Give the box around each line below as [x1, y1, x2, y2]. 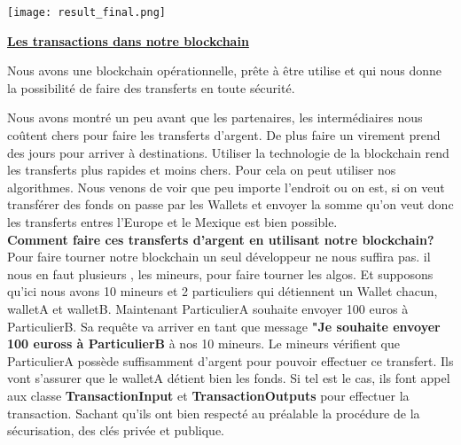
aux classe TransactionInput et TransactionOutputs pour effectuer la [7, 386, 410, 404]
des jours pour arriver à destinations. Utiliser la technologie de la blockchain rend [7, 143, 449, 161]
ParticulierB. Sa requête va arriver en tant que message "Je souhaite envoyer [7, 316, 441, 335]
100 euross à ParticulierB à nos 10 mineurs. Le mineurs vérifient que [7, 334, 400, 353]
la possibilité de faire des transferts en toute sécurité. [7, 78, 295, 97]
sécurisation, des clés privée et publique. [7, 421, 224, 440]
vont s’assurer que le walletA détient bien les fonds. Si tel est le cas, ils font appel [7, 369, 450, 387]
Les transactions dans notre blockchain [7, 31, 249, 50]
